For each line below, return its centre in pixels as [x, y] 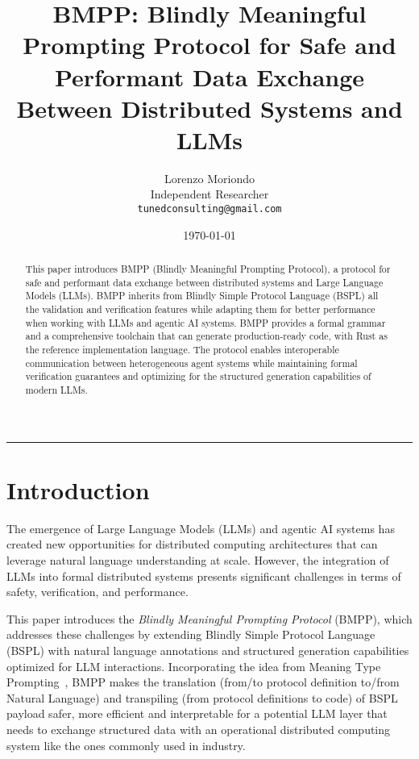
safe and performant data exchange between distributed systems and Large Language [204, 282]
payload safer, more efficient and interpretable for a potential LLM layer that [197, 713]
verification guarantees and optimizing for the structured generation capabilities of [198, 376]
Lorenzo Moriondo [209, 178]
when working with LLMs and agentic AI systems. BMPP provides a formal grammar [205, 322]
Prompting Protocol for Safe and [209, 45]
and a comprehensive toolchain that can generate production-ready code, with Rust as [206, 336]
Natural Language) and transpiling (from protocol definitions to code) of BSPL [202, 697]
